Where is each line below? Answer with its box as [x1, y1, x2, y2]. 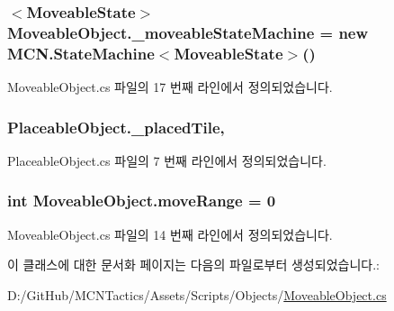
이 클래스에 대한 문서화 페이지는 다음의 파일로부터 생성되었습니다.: [7, 255, 380, 274]
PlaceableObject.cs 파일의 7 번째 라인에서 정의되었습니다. [7, 151, 327, 169]
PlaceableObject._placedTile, [7, 115, 225, 138]
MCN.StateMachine [7, 41, 155, 64]
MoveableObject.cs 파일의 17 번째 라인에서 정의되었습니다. [7, 78, 333, 96]
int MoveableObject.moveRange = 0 [7, 189, 276, 212]
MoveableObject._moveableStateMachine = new [7, 21, 369, 43]
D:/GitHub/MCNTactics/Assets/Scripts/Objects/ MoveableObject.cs [7, 285, 387, 304]
